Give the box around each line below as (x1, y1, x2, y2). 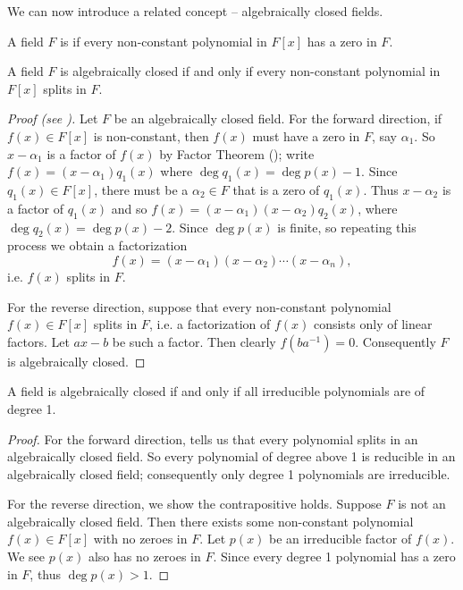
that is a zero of (232, 180, 320, 198)
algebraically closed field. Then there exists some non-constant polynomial (7, 511, 414, 530)
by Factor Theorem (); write (159, 144, 315, 163)
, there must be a (94, 180, 189, 198)
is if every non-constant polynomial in (60, 31, 267, 50)
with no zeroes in (93, 529, 188, 548)
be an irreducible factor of (269, 529, 412, 548)
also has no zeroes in (88, 547, 201, 566)
